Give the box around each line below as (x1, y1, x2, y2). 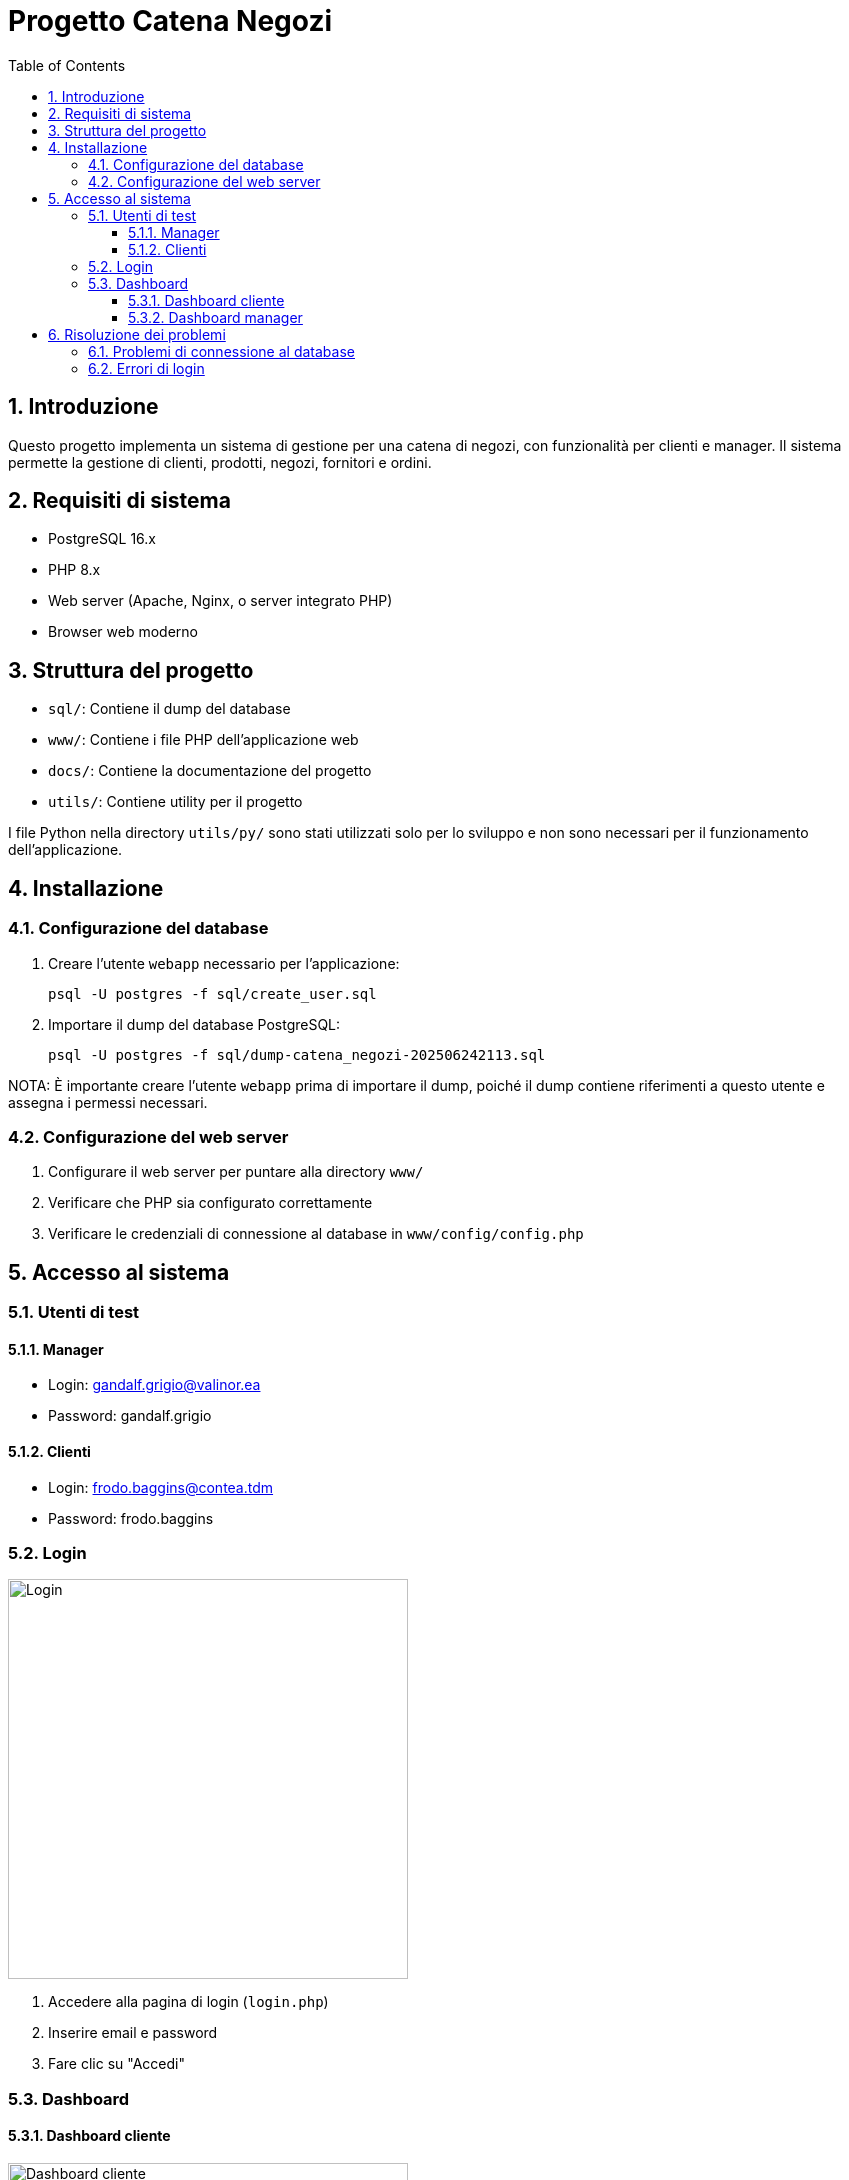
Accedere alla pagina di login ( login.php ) (48, 1993, 329, 2011)
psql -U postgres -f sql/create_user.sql (48, 985, 377, 1002)
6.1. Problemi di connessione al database (88, 342, 355, 360)
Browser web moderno (48, 623, 198, 641)
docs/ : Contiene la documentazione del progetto (48, 762, 372, 780)
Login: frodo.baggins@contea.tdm (48, 1478, 274, 1496)
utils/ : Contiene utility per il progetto (48, 793, 303, 811)
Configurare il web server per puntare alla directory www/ (48, 1163, 424, 1181)
